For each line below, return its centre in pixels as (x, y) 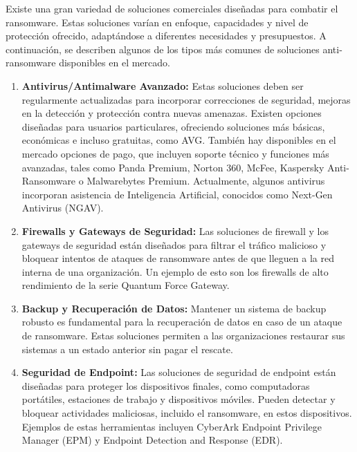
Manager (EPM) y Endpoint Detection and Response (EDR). (152, 440)
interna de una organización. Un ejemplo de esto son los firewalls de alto (175, 271)
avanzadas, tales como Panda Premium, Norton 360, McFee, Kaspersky (173, 167)
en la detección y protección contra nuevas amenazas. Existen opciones (172, 113)
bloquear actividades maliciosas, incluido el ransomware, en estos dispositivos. (187, 413)
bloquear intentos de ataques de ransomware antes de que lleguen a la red (178, 258)
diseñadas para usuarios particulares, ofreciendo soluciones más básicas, (173, 126)
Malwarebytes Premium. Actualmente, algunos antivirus (206, 181)
